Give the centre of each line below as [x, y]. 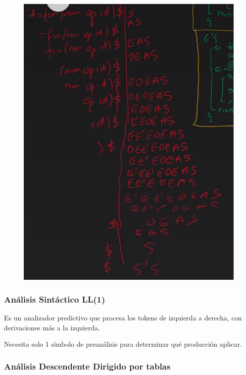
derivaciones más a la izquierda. [52, 327]
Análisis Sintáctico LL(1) [55, 299]
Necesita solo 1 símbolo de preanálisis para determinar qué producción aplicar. [123, 344]
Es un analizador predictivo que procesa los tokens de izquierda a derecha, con [123, 318]
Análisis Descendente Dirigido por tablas [87, 366]
